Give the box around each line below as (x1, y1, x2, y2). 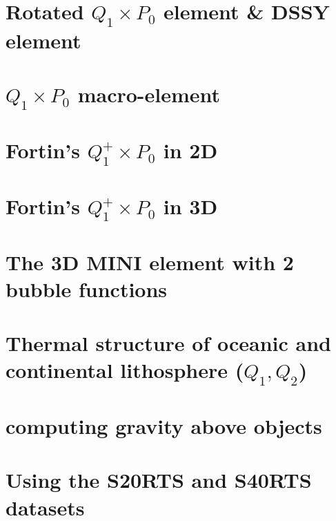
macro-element (77, 80, 221, 108)
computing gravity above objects (6, 412, 322, 440)
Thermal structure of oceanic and (6, 329, 331, 357)
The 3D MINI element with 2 (6, 247, 294, 276)
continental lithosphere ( (6, 356, 244, 384)
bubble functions (6, 274, 168, 303)
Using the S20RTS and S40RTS (6, 466, 312, 494)
